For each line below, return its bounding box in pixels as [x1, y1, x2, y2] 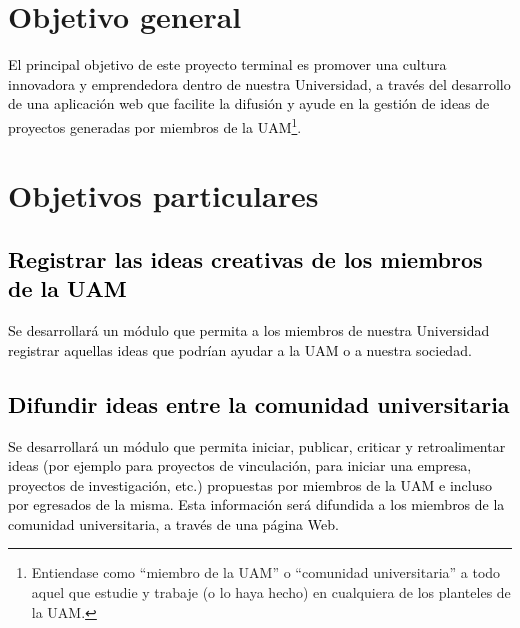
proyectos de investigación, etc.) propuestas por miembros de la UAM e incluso [8, 474, 492, 495]
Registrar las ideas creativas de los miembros [8, 243, 483, 274]
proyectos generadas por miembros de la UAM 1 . [8, 113, 302, 137]
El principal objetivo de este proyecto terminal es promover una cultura [8, 54, 447, 75]
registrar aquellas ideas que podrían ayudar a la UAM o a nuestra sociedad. [8, 339, 472, 360]
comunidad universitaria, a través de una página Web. [8, 513, 339, 534]
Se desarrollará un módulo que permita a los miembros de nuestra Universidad [8, 320, 490, 341]
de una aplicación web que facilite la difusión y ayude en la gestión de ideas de [8, 93, 490, 114]
